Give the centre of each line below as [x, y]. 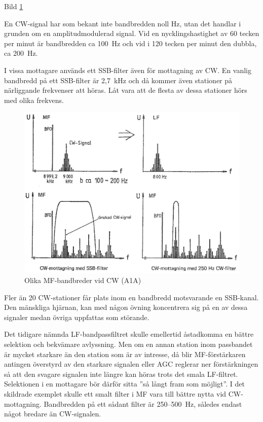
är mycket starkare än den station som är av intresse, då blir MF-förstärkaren [125, 354]
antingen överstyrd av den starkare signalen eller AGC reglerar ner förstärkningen [131, 364]
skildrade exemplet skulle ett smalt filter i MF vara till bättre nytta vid [115, 394]
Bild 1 [14, 6]
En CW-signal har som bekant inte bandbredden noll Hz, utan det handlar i [123, 23]
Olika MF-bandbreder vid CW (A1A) [83, 280]
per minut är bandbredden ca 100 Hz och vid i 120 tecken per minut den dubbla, [130, 43]
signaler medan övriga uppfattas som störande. [77, 317]
